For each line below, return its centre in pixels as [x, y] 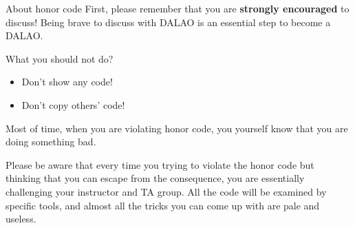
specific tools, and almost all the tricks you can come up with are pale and [163, 205]
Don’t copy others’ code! [73, 104]
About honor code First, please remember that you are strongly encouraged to [177, 8]
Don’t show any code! [67, 82]
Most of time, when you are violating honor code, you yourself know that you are [177, 128]
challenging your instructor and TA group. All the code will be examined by [166, 191]
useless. [21, 219]
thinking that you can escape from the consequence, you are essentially [155, 178]
